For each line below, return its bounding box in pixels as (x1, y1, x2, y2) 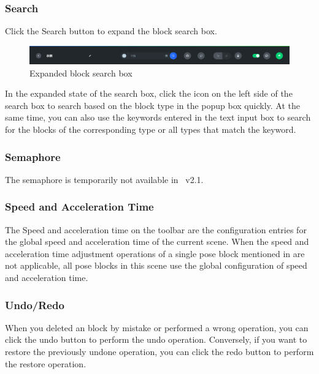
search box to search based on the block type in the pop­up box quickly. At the (5, 99, 300, 111)
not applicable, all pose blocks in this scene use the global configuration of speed (5, 259, 307, 272)
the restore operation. (5, 357, 86, 370)
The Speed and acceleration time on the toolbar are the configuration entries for (5, 223, 307, 236)
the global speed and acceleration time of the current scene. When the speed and (5, 235, 309, 248)
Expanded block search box (29, 66, 133, 79)
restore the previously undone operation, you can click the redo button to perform (5, 345, 314, 358)
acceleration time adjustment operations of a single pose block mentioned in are (5, 247, 305, 260)
